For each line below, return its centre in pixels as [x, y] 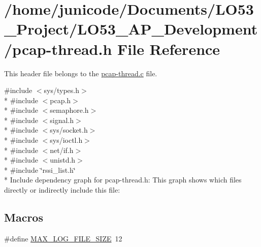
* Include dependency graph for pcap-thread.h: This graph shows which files [123, 180]
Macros [24, 217]
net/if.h [62, 150]
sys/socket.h [69, 130]
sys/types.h [62, 90]
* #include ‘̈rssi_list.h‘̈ [40, 169]
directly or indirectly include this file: [62, 190]
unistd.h [63, 160]
